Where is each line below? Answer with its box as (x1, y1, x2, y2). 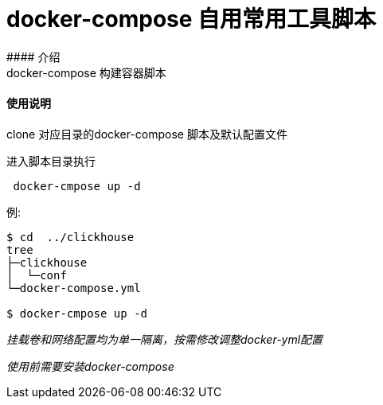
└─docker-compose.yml (6, 281, 141, 294)
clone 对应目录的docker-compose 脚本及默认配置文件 (6, 127, 287, 141)
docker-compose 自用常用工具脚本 (6, 6, 377, 33)
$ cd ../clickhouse (6, 230, 135, 243)
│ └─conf (6, 268, 67, 282)
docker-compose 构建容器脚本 (6, 65, 166, 80)
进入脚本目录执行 (6, 154, 96, 168)
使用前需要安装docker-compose (6, 359, 174, 373)
